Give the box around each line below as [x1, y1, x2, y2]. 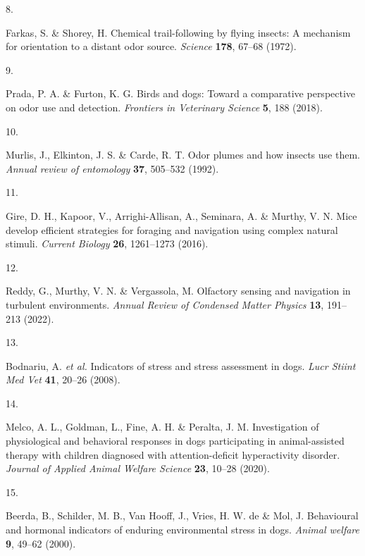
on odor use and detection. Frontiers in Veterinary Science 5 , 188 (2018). [6, 99, 323, 114]
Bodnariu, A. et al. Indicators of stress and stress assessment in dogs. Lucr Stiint [6, 358, 356, 373]
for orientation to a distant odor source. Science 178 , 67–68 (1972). [6, 39, 297, 54]
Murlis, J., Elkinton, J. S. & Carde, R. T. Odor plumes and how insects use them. [6, 147, 360, 162]
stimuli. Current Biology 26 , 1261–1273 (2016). [6, 236, 209, 251]
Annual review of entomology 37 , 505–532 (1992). [6, 161, 219, 175]
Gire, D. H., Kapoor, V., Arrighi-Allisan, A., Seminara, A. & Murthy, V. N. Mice [6, 208, 357, 223]
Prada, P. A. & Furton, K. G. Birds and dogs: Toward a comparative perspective [6, 86, 356, 101]
